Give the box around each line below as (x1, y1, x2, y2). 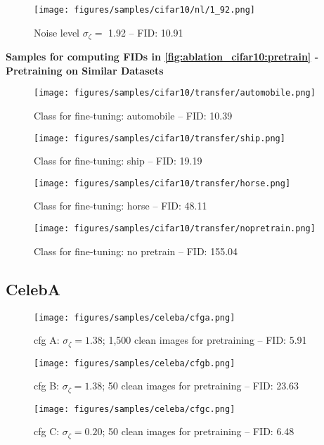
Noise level (34, 25, 80, 39)
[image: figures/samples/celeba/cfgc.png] (34, 404, 235, 414)
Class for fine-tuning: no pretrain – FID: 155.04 (34, 243, 238, 258)
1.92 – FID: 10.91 (108, 25, 183, 39)
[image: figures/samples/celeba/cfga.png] (34, 312, 235, 323)
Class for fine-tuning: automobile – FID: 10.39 (34, 108, 233, 122)
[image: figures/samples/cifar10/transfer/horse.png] (34, 178, 291, 188)
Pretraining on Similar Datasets (6, 63, 164, 77)
